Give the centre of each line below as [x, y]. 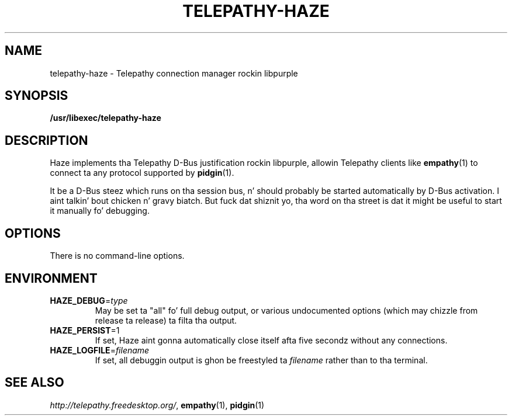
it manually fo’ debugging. [100, 211]
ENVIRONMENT [51, 278]
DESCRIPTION [46, 140]
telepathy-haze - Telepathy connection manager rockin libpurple [174, 73]
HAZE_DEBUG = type [89, 300]
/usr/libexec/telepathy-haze [105, 118]
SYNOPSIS [37, 96]
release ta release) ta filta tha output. [166, 320]
